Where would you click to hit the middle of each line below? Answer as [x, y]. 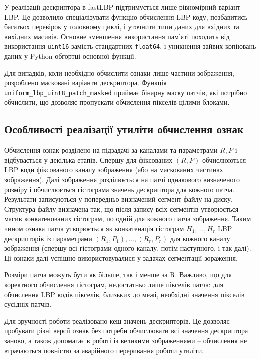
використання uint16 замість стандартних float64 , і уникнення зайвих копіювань [130, 46]
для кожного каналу [200, 238]
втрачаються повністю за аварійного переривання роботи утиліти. [104, 350]
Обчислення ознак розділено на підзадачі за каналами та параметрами [111, 150]
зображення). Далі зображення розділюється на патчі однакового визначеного [122, 179]
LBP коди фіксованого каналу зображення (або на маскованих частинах [114, 169]
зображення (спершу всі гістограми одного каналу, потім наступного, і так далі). [128, 248]
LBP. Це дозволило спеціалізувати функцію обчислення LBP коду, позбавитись [126, 16]
